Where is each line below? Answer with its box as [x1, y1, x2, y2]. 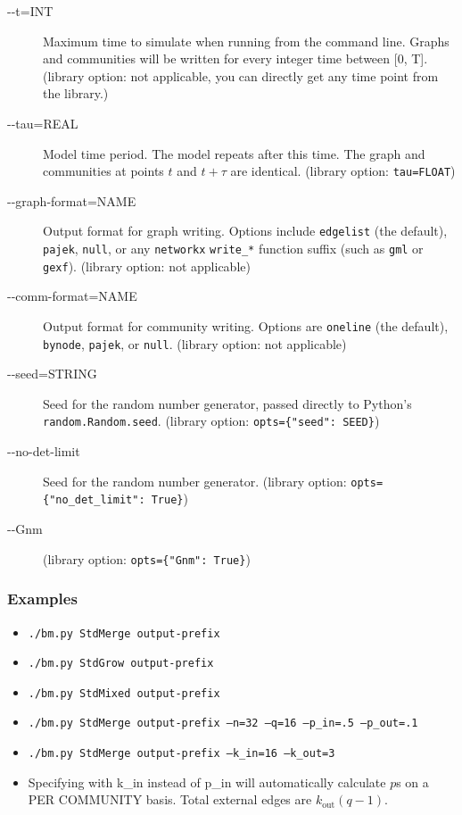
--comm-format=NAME [7, 287, 137, 305]
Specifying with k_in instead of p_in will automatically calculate [28, 772, 386, 791]
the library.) [43, 84, 109, 103]
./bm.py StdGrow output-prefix [28, 657, 214, 670]
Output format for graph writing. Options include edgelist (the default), [43, 221, 448, 240]
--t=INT [7, 2, 54, 20]
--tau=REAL [7, 113, 78, 132]
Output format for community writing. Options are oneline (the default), [43, 316, 449, 335]
